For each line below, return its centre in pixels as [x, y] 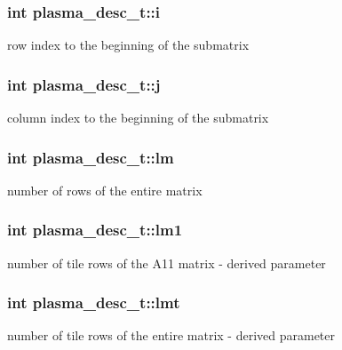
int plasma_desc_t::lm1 [95, 230]
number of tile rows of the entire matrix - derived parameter [171, 335]
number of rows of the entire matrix [105, 190]
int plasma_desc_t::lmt [94, 302]
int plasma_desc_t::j [84, 84]
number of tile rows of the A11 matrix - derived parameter [167, 262]
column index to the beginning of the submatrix [138, 118]
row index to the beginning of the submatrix [128, 45]
